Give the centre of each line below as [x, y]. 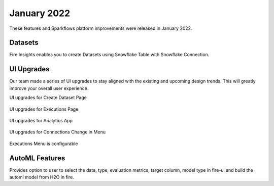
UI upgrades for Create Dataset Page [48, 98]
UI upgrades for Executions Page [44, 109]
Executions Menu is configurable [44, 144]
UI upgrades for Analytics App [41, 120]
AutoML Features [37, 158]
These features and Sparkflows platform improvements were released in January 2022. [101, 28]
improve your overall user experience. [49, 88]
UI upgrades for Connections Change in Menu [58, 132]
